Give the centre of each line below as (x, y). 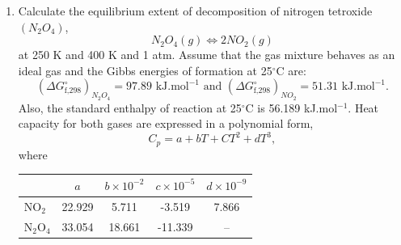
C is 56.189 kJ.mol (291, 107)
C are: (291, 70)
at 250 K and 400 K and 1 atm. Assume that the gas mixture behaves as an (207, 55)
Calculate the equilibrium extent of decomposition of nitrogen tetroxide (195, 11)
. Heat (363, 107)
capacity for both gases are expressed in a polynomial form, (166, 123)
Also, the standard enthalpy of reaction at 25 (130, 107)
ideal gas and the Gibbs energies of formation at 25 (145, 70)
